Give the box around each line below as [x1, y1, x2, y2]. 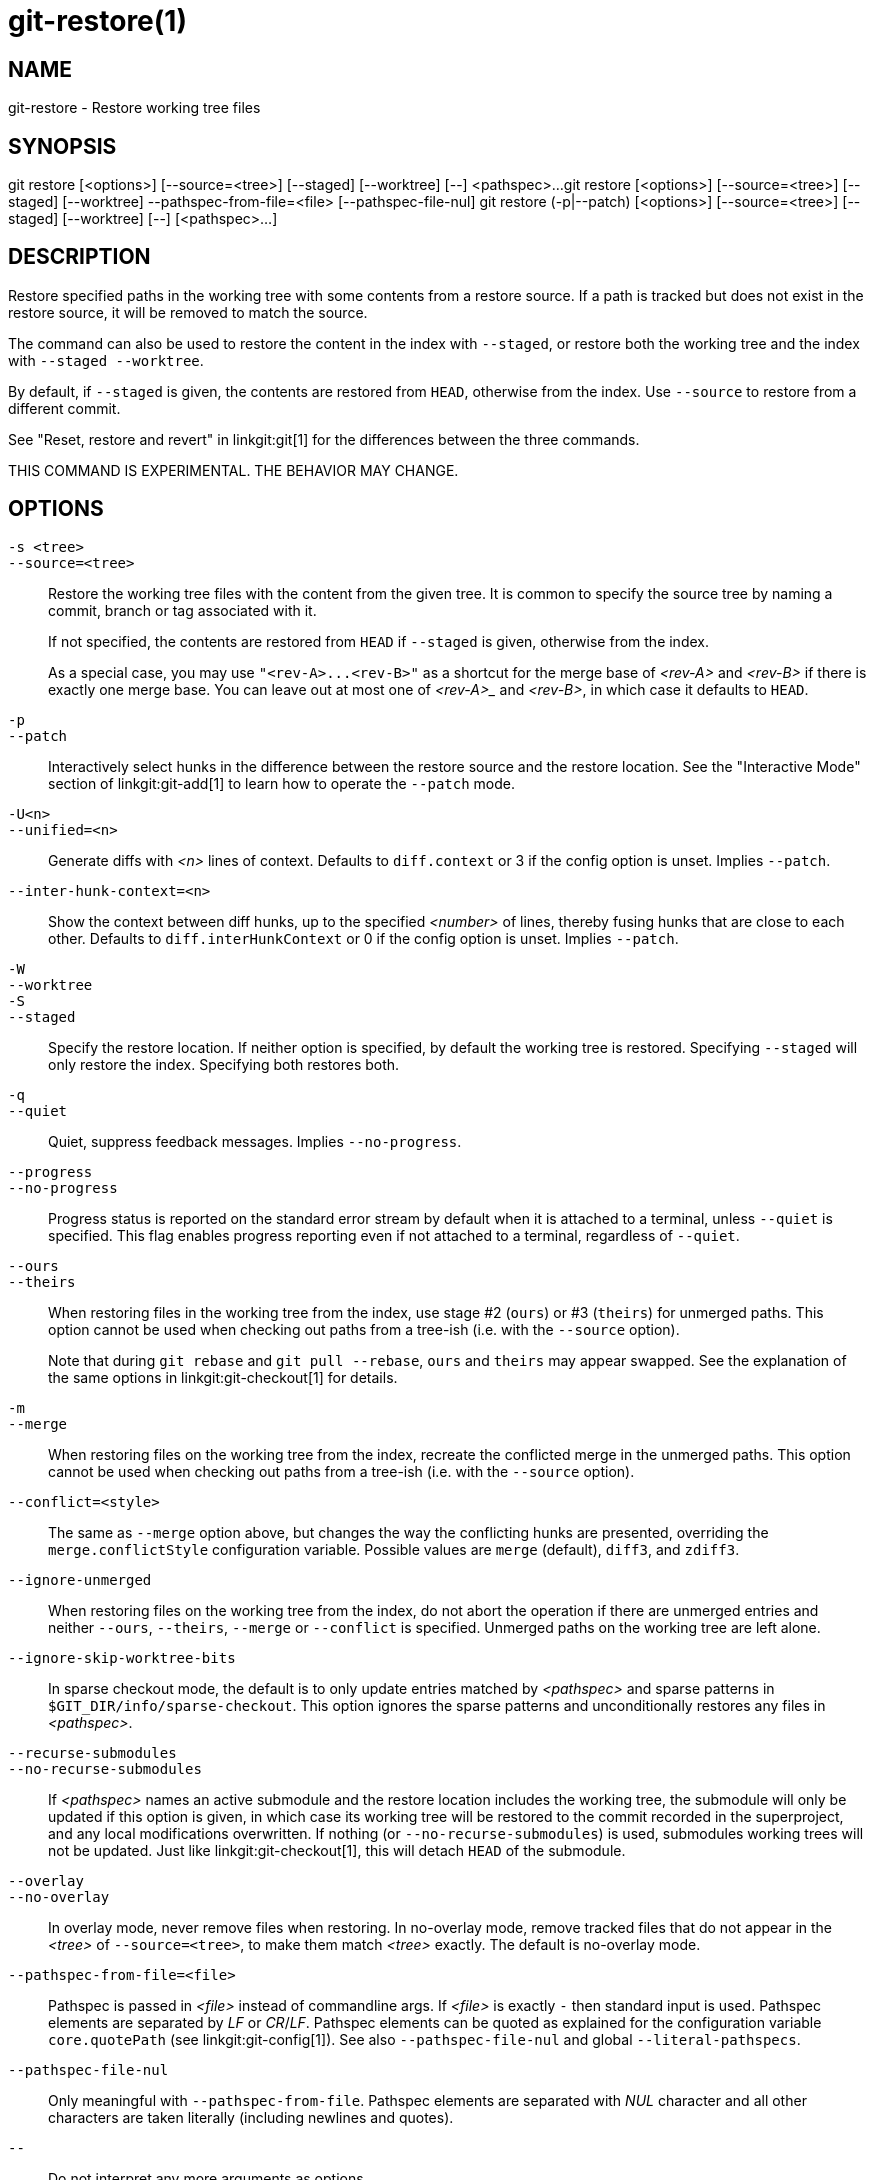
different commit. [8, 399, 121, 417]
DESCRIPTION [8, 244, 151, 270]
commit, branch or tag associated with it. [48, 601, 317, 619]
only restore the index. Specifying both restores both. [48, 1055, 400, 1073]
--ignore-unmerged [8, 1571, 152, 1588]
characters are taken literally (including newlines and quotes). [48, 2108, 454, 2126]
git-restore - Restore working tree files [8, 99, 261, 117]
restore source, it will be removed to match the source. [8, 303, 368, 321]
